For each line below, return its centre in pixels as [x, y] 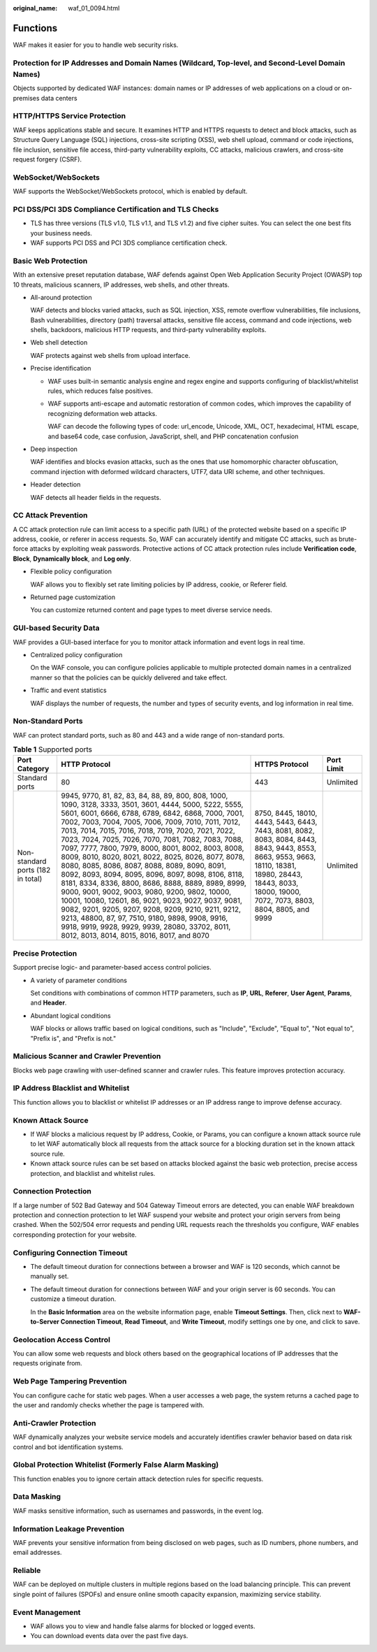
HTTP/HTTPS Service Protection [69, 116]
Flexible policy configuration [71, 572]
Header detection [56, 484]
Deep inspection [54, 449]
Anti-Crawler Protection [54, 1423]
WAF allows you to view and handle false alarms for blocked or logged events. [143, 1626]
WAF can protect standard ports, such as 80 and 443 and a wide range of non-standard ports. [149, 735]
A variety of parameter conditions [79, 980]
